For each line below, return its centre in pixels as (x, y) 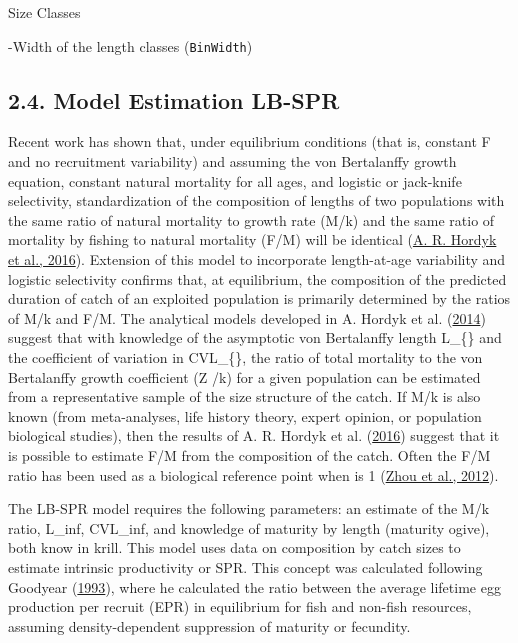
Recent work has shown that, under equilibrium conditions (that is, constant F (249, 141)
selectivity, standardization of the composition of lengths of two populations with (256, 200)
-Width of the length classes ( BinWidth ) (130, 45)
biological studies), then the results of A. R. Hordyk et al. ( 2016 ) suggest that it (254, 435)
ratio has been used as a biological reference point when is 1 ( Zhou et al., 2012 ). (253, 474)
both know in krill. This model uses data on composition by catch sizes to (234, 547)
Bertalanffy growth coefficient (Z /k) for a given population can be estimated (244, 376)
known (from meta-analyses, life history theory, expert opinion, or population (245, 415)
